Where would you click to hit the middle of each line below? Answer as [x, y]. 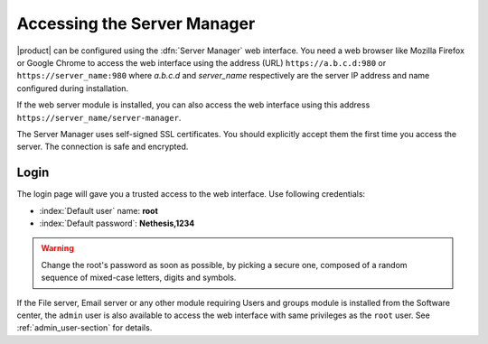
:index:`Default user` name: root [99, 210]
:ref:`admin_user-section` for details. [84, 328]
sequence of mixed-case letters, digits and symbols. [139, 278]
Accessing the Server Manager [136, 23]
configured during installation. [73, 88]
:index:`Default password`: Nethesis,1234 [117, 223]
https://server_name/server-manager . [99, 117]
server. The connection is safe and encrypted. [103, 147]
